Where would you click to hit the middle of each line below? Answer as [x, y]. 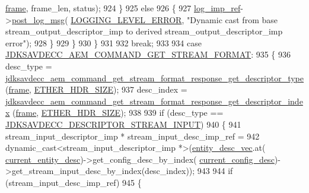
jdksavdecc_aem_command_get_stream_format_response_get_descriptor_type [155, 77]
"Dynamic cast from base [232, 19]
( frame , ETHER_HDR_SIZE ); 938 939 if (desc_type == [118, 113]
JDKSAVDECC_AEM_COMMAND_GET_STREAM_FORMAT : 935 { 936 [148, 54]
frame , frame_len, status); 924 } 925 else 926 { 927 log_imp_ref [123, 8]
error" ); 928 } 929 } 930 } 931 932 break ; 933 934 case [103, 42]
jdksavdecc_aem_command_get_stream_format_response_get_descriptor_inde [154, 101]
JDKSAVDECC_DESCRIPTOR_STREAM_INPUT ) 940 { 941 [123, 124]
